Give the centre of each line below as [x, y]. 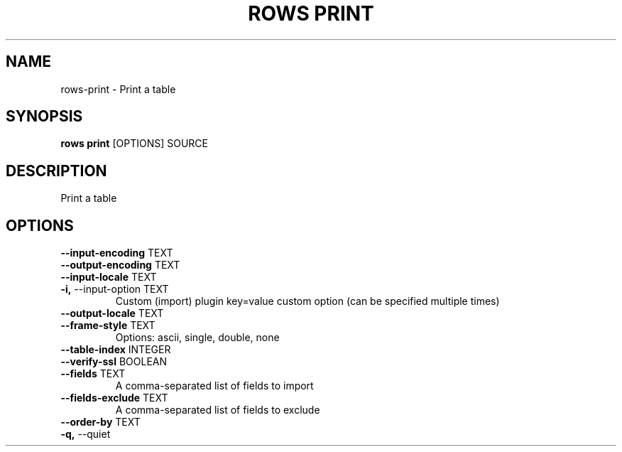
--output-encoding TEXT [120, 265]
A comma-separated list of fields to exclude [218, 410]
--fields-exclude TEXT [114, 398]
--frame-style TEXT [108, 325]
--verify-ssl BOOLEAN [114, 362]
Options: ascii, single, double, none [197, 338]
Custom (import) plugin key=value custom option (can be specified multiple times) [307, 301]
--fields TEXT [93, 374]
